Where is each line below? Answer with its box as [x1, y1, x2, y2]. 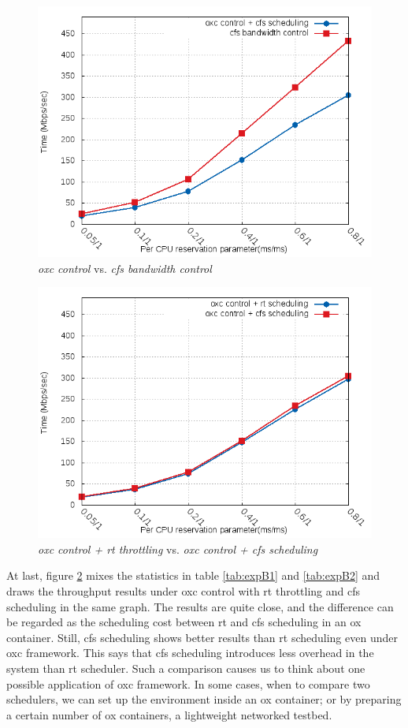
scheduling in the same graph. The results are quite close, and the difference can [6, 598, 394, 614]
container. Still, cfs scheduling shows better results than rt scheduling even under [6, 629, 398, 645]
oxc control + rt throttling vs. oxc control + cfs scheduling [38, 540, 318, 557]
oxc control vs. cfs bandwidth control [38, 259, 212, 276]
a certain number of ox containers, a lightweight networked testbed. [6, 706, 332, 722]
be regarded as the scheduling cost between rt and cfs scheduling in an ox [6, 614, 362, 630]
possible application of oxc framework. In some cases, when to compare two [6, 675, 370, 692]
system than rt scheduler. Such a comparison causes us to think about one [6, 659, 365, 676]
